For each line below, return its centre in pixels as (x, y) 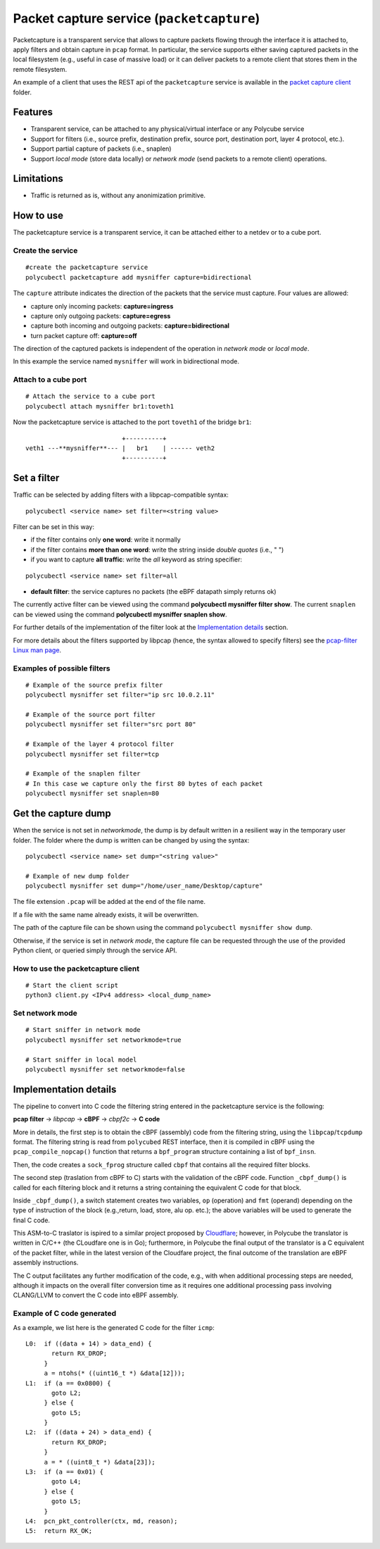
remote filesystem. (40, 69)
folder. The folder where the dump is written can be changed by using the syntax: (131, 840)
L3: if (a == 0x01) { (65, 1472)
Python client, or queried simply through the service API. (95, 950)
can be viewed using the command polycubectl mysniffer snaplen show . (120, 614)
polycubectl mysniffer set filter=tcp (93, 754)
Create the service (45, 251)
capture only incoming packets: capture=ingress (102, 306)
